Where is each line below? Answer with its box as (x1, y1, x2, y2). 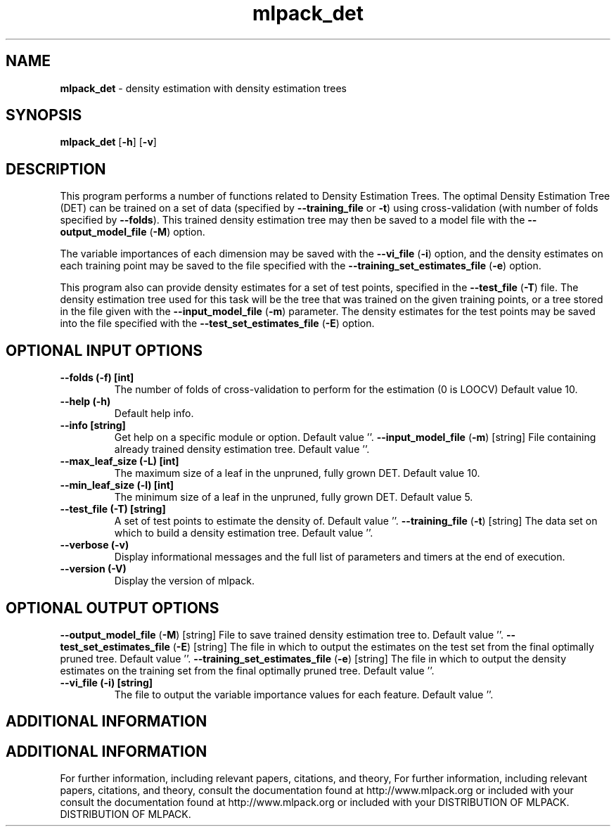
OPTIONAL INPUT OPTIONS (6, 341, 203, 359)
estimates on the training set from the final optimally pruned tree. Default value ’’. (60, 664, 435, 677)
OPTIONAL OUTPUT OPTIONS (6, 599, 219, 617)
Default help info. (114, 407, 194, 420)
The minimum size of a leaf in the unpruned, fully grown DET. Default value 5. (114, 491, 473, 504)
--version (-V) (60, 563, 127, 575)
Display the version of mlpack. (114, 575, 255, 587)
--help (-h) (60, 395, 111, 408)
